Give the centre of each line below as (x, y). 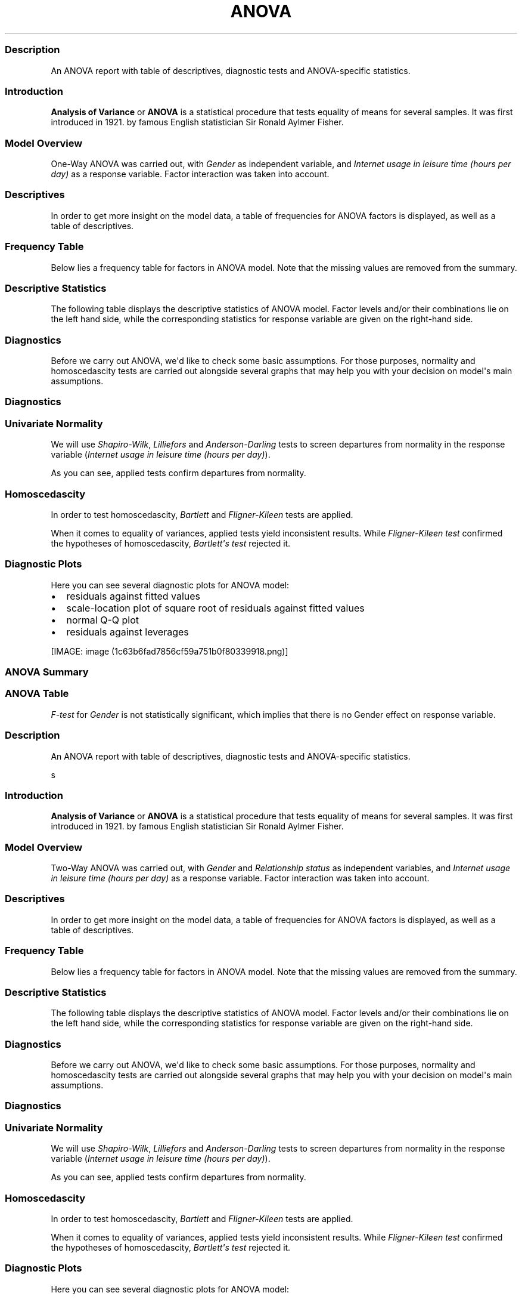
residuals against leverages (128, 632)
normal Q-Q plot (103, 620)
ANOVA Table (37, 694)
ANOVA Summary (47, 672)
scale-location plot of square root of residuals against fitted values (215, 608)
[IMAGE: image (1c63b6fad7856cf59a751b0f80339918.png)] (170, 651)
